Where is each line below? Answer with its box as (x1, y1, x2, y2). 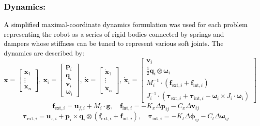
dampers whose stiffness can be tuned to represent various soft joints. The (4, 38, 224, 48)
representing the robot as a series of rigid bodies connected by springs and (4, 28, 224, 39)
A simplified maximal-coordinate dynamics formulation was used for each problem (4, 19, 248, 29)
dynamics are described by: (4, 48, 84, 57)
